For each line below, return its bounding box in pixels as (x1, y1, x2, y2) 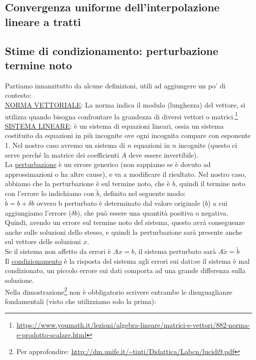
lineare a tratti (5, 14, 81, 29)
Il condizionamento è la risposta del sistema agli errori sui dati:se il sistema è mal (5, 255, 250, 266)
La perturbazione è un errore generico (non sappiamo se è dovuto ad (5, 159, 211, 169)
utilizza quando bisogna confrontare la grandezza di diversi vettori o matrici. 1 (5, 110, 238, 121)
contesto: (5, 90, 32, 100)
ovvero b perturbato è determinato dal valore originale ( (36, 197, 205, 208)
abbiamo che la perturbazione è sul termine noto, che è (5, 178, 170, 189)
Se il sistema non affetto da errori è (5, 246, 111, 256)
